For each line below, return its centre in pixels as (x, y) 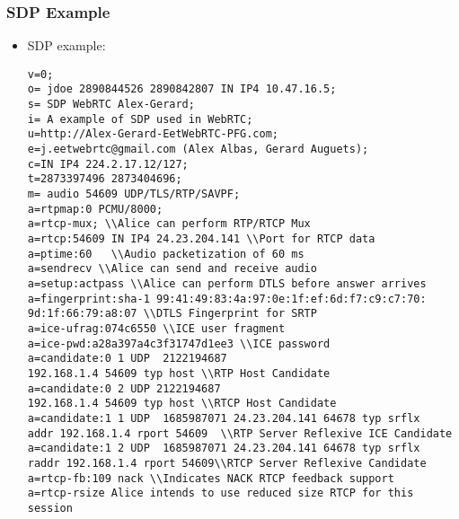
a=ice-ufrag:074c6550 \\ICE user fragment (156, 328)
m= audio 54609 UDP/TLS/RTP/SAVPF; (134, 194)
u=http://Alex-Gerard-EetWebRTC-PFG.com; (153, 134)
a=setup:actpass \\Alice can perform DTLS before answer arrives (227, 284)
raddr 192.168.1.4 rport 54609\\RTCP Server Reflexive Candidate (227, 463)
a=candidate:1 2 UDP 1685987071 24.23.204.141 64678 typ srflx (224, 449)
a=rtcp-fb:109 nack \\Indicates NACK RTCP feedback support (211, 478)
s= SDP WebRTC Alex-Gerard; (111, 105)
